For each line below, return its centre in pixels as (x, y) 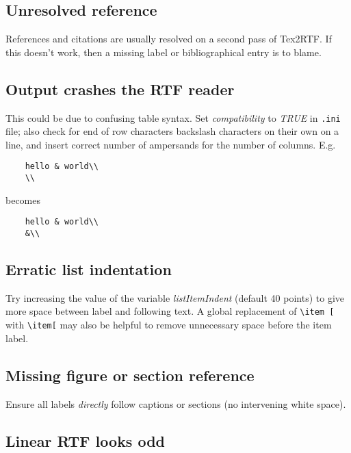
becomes (23, 199)
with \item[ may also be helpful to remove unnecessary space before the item (169, 325)
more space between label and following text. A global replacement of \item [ (170, 311)
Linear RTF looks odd (86, 440)
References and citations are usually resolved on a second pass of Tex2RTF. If (169, 39)
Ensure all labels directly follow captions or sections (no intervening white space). (176, 403)
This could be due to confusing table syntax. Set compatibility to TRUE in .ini (173, 117)
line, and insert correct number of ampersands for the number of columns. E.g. (171, 144)
